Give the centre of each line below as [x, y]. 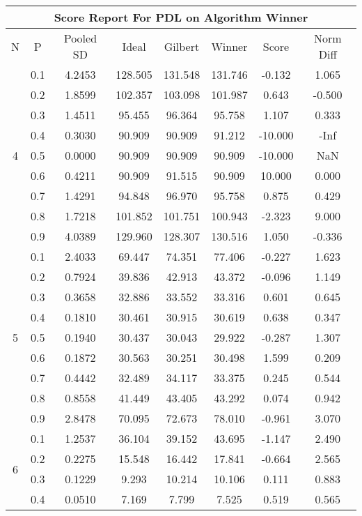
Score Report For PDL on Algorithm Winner [181, 17]
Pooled [80, 38]
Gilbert [182, 46]
